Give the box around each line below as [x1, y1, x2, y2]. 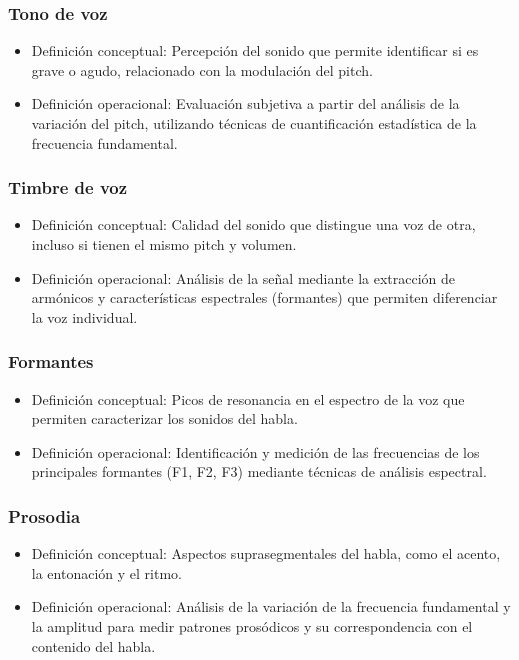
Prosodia [8, 503, 81, 528]
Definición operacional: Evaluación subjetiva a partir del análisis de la [31, 93, 460, 114]
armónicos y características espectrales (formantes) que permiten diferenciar [31, 287, 498, 308]
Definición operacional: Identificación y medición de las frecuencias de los [31, 441, 480, 462]
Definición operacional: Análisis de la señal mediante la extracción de [31, 267, 456, 288]
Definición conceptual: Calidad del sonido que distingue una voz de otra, [31, 214, 476, 235]
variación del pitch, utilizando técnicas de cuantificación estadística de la [31, 113, 477, 133]
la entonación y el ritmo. [31, 562, 182, 583]
